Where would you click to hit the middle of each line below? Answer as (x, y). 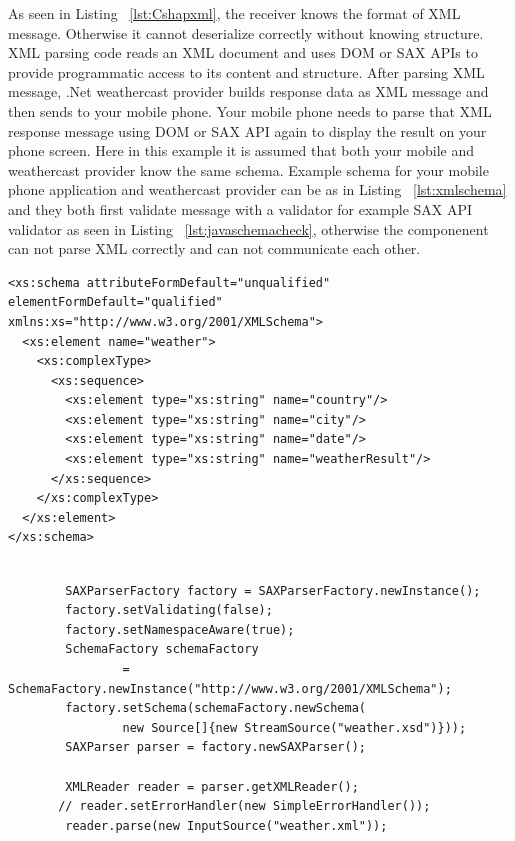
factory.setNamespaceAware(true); (180, 629)
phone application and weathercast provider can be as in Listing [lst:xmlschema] (257, 189)
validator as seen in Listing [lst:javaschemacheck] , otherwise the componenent (248, 228)
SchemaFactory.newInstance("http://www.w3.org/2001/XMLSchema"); (230, 688)
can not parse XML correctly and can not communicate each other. (214, 248)
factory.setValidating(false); (169, 610)
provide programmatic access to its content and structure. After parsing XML (246, 71)
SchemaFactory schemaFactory (162, 649)
